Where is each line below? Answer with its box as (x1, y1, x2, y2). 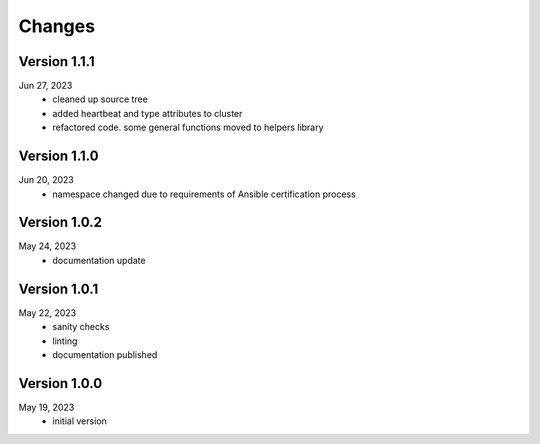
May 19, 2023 (18, 401, 75, 413)
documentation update (52, 254, 146, 266)
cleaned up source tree (52, 93, 149, 105)
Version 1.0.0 (18, 375, 103, 392)
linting (52, 335, 78, 347)
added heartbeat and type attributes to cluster (52, 107, 243, 119)
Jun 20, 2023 (18, 174, 75, 186)
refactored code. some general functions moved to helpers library (52, 121, 324, 134)
